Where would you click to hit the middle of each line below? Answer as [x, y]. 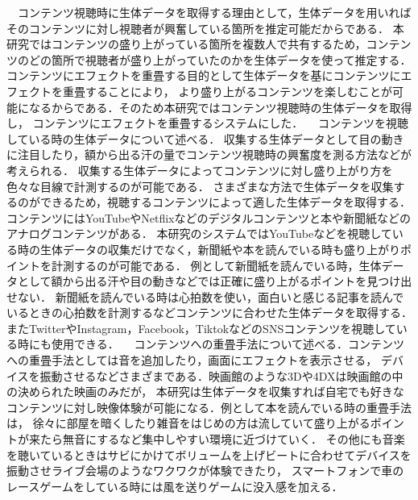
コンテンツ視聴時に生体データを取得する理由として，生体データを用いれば [214, 12]
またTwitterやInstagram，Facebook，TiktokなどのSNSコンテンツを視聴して [201, 328]
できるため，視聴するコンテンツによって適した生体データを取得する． [225, 202]
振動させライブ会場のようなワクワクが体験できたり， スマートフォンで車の [205, 471]
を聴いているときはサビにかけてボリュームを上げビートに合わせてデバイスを [209, 454]
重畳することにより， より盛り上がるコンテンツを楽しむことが [228, 91]
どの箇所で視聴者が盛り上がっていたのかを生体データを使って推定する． [220, 59]
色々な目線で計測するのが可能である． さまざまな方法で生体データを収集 [200, 186]
